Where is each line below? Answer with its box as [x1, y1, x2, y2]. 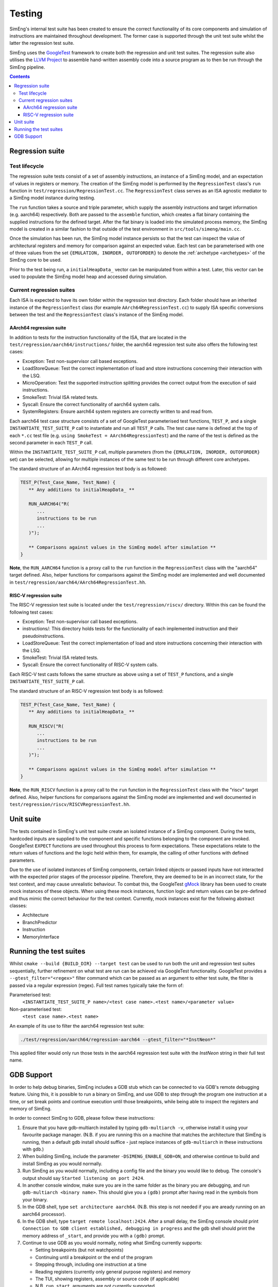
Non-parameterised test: [9, 1006, 62, 1012]
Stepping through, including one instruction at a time [35, 1261, 147, 1267]
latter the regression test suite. [9, 40, 75, 46]
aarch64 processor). [22, 1211, 66, 1217]
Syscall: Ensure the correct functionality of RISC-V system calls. [22, 662, 159, 668]
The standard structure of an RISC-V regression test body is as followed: [9, 688, 164, 694]
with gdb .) [22, 1146, 44, 1152]
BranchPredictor [22, 919, 58, 925]
